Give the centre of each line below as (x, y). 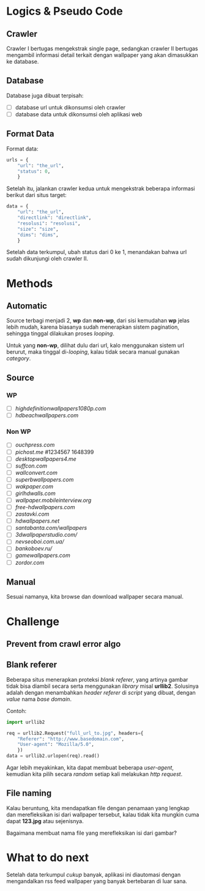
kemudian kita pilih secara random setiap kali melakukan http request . (94, 774)
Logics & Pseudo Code (65, 11)
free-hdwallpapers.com (45, 507)
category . (19, 359)
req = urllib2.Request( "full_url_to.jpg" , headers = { (75, 733)
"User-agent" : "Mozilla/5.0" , (56, 745)
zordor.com (30, 562)
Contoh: (17, 710)
